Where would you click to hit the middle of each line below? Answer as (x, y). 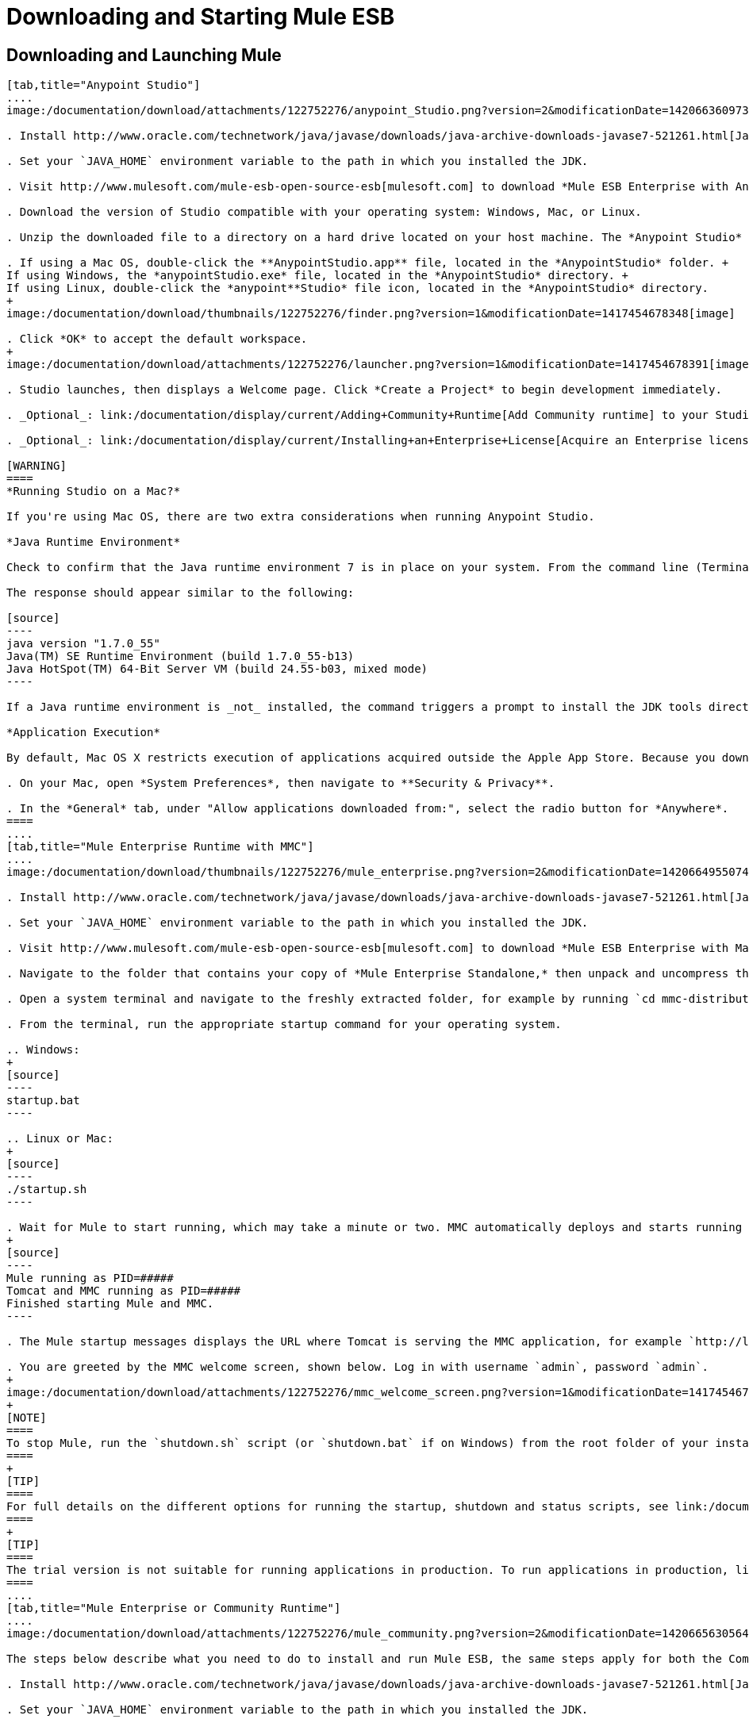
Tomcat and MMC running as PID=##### (124, 1291)
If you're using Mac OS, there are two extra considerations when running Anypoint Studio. (301, 517)
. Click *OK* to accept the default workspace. (157, 339)
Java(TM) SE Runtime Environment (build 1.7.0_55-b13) (181, 656)
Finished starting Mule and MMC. (110, 1304)
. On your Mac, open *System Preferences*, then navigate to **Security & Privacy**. (281, 783)
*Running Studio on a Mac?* (94, 491)
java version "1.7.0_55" (83, 644)
